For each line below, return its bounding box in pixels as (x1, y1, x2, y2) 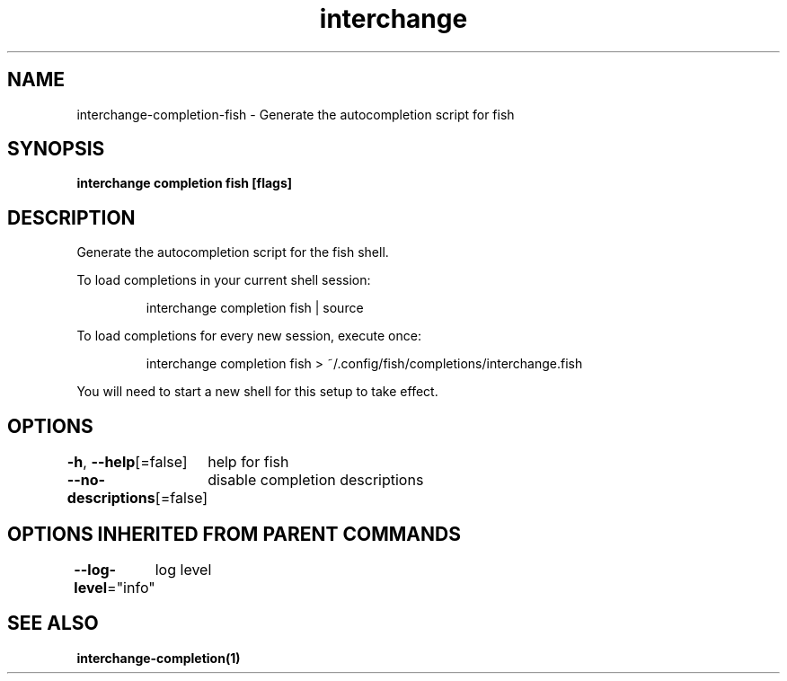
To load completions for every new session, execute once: (76, 328, 421, 344)
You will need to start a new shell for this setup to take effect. (76, 384, 438, 400)
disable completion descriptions (208, 471, 424, 490)
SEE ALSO (7, 612, 99, 635)
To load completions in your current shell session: (76, 272, 371, 288)
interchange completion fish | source (146, 300, 364, 316)
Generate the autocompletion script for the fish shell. (76, 244, 389, 261)
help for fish (208, 453, 289, 472)
